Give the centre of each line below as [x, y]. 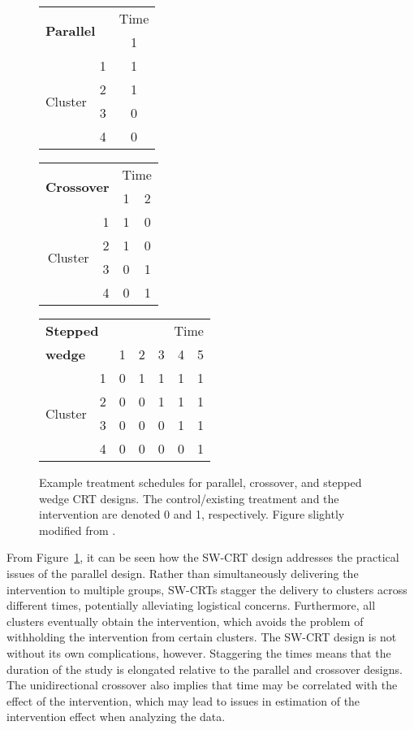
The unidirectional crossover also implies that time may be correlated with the [202, 685]
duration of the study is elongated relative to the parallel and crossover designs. [205, 669]
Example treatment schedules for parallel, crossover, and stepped [201, 482]
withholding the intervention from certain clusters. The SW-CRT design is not [202, 637]
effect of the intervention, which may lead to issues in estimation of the [183, 700]
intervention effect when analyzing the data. [116, 717]
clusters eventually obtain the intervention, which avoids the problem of [185, 621]
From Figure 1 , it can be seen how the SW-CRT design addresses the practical [203, 557]
